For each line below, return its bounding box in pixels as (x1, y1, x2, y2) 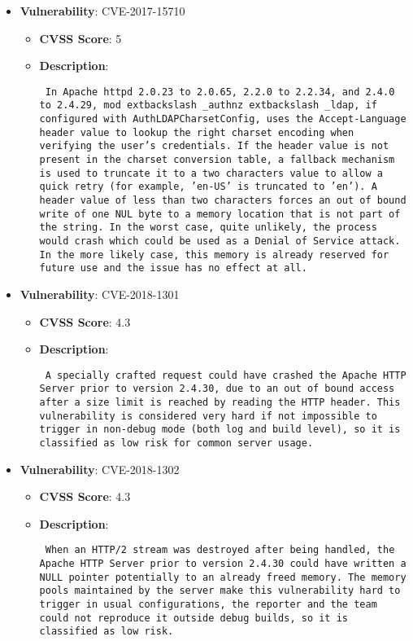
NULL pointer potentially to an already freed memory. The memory (39, 571, 406, 583)
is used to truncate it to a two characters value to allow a (39, 167, 383, 179)
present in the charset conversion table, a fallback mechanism (39, 154, 395, 166)
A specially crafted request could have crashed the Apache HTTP (45, 369, 406, 381)
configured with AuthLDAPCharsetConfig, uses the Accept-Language (39, 113, 406, 125)
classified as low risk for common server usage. (39, 437, 314, 450)
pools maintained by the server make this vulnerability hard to (39, 585, 401, 597)
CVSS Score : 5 (39, 29, 122, 46)
